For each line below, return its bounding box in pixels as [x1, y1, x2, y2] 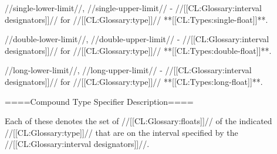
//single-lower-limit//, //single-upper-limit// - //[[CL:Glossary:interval [5, 2, 262, 13]
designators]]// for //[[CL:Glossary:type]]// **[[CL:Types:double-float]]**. [5, 44, 272, 56]
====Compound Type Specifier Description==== [5, 95, 194, 107]
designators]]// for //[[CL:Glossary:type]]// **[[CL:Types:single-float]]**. [5, 13, 268, 25]
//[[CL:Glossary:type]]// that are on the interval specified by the [5, 126, 238, 138]
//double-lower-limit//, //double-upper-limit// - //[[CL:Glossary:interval [5, 33, 269, 45]
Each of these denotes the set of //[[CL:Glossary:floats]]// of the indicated [5, 115, 272, 127]
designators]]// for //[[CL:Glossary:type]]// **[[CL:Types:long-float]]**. [5, 75, 263, 87]
